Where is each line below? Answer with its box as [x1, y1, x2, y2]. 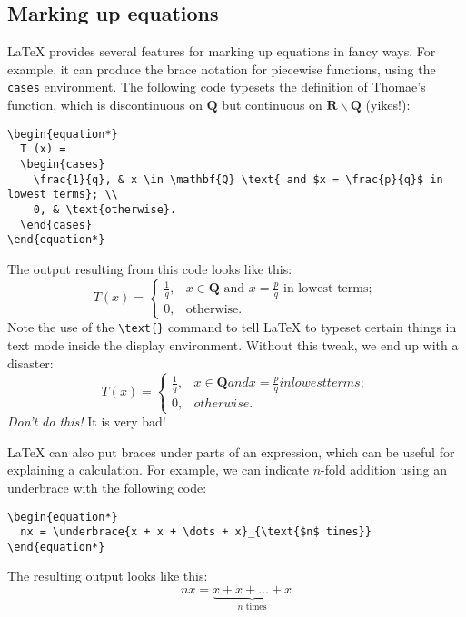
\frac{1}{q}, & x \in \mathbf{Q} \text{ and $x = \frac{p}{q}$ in [33, 172, 443, 186]
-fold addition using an [321, 460, 447, 479]
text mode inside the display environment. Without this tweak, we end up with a [7, 336, 459, 355]
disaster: [7, 353, 54, 372]
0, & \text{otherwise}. [33, 202, 177, 216]
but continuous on [222, 95, 322, 114]
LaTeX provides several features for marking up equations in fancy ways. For [7, 42, 436, 61]
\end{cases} [20, 218, 93, 231]
